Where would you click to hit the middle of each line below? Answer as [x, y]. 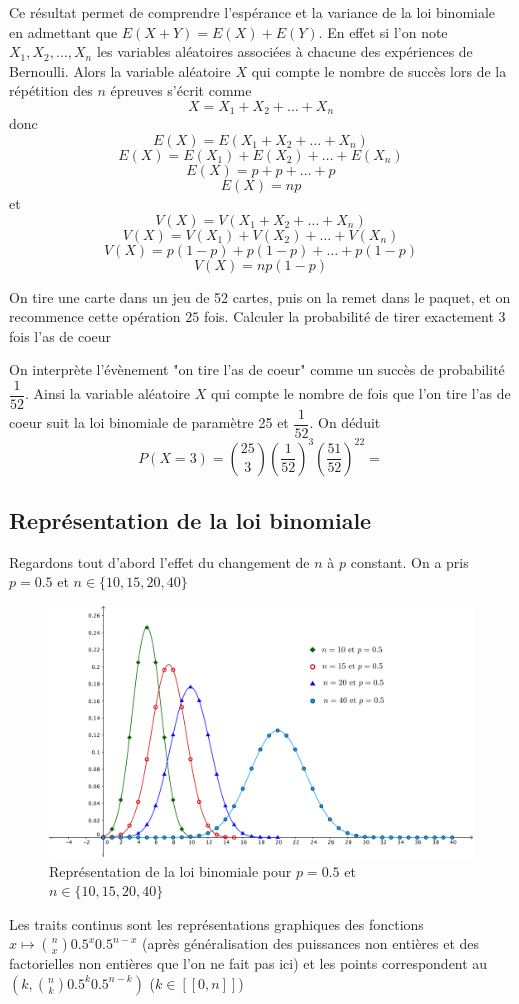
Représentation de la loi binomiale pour [170, 870]
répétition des [51, 90]
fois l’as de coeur [60, 335]
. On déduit [345, 422]
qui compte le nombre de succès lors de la [379, 70]
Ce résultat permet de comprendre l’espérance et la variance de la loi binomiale [252, 12]
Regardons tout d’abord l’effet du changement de [159, 561]
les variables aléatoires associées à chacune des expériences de [284, 51]
